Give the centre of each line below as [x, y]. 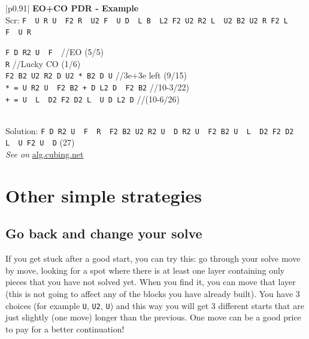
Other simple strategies [104, 195]
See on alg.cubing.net [45, 154]
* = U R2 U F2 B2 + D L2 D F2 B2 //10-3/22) [98, 87]
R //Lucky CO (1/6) [43, 63]
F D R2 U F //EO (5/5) [55, 51]
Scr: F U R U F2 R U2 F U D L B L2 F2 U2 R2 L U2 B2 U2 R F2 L [147, 19]
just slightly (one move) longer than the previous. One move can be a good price [153, 317]
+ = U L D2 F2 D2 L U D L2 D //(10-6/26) [93, 99]
